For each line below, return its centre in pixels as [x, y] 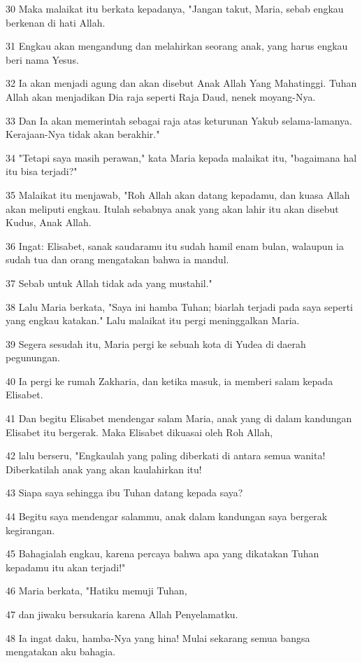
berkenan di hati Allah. [56, 22]
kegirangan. [30, 530]
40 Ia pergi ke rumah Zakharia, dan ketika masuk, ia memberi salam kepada [169, 381]
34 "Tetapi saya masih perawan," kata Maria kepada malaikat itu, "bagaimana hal [181, 157]
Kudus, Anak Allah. [49, 222]
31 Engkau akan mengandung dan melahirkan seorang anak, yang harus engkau [177, 46]
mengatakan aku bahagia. [61, 651]
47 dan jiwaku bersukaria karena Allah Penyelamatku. [122, 614]
